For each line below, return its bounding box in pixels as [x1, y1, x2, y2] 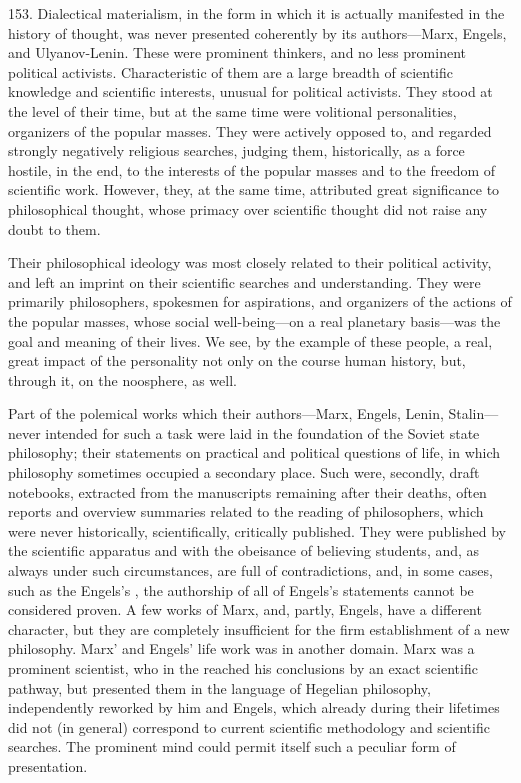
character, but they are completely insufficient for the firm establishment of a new [8, 618, 510, 639]
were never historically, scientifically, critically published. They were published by [8, 520, 506, 541]
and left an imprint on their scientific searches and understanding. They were [8, 271, 481, 292]
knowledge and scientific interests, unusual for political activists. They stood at [8, 81, 493, 102]
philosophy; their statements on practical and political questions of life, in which [8, 442, 501, 463]
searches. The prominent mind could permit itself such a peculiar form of [8, 736, 456, 757]
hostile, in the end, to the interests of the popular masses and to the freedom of [8, 159, 496, 180]
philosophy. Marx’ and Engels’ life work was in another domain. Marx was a [8, 638, 475, 659]
